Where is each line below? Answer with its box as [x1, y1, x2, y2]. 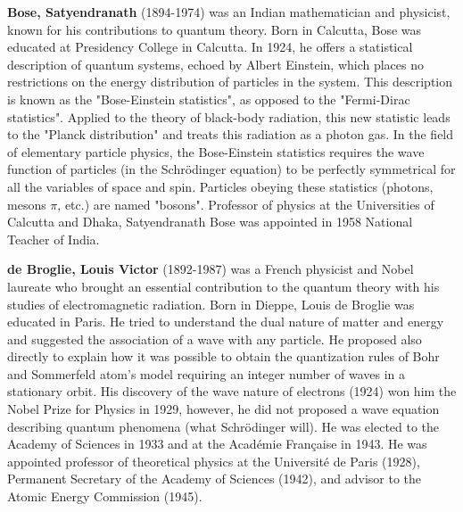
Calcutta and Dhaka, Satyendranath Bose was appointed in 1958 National [7, 212, 413, 231]
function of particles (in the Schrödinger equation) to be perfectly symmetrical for [7, 160, 456, 178]
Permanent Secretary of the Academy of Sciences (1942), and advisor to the [7, 469, 422, 488]
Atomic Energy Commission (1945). [7, 487, 203, 506]
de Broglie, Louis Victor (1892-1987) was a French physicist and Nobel [7, 260, 414, 278]
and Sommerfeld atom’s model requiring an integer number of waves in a [7, 364, 406, 383]
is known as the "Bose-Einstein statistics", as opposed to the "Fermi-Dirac [7, 89, 410, 108]
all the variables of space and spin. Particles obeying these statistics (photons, [7, 177, 434, 195]
